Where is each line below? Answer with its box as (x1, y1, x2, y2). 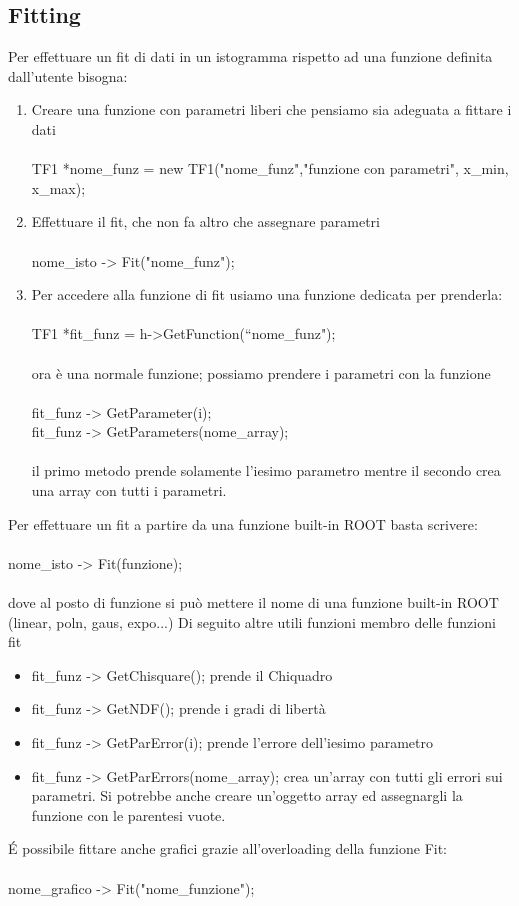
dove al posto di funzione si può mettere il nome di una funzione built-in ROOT (8, 592, 499, 613)
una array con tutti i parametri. (31, 480, 227, 501)
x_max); (31, 177, 86, 198)
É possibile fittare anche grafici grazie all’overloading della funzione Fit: (8, 838, 448, 859)
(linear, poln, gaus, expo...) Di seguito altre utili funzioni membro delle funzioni (8, 611, 496, 632)
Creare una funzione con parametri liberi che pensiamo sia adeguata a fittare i (31, 99, 512, 120)
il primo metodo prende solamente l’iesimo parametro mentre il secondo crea (31, 460, 501, 481)
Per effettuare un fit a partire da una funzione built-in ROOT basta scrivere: (8, 513, 478, 534)
